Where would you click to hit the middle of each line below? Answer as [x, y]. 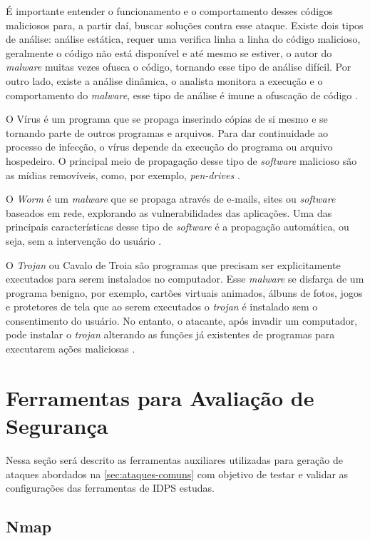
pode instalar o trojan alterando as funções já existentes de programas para [170, 334]
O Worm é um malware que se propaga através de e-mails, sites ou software [171, 199]
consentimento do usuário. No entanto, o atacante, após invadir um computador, [182, 320]
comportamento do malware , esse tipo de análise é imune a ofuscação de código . [182, 95]
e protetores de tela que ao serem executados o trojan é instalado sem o [162, 307]
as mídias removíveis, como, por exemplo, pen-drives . [123, 175]
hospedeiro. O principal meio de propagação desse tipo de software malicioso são [181, 160]
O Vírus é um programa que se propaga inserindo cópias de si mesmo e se [167, 119]
